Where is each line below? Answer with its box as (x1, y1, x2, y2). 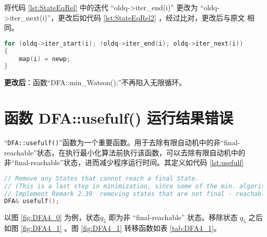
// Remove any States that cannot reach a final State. (4, 174, 199, 182)
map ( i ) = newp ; (18, 55, 70, 63)
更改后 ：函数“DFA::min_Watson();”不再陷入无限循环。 (4, 77, 186, 88)
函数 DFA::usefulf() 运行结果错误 (4, 107, 233, 128)
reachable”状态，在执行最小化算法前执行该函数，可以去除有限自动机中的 (4, 147, 245, 157)
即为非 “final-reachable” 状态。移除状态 (108, 212, 238, 223)
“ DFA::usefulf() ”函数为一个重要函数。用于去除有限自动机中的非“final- (4, 137, 240, 147)
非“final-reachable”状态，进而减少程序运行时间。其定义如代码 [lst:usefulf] (4, 157, 244, 168)
